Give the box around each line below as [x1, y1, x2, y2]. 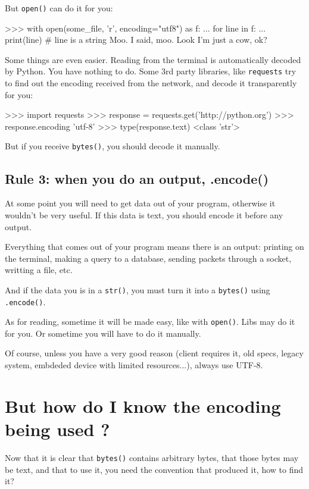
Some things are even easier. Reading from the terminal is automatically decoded [5, 53, 301, 65]
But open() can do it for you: [5, 2, 113, 14]
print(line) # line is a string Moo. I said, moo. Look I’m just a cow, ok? [5, 33, 267, 46]
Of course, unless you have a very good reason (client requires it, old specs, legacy [5, 347, 304, 359]
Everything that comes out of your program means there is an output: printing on [5, 240, 304, 253]
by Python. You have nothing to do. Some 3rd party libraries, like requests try [5, 65, 296, 77]
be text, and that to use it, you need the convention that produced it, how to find [5, 463, 304, 475]
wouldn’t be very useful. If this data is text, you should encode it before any [5, 208, 283, 221]
